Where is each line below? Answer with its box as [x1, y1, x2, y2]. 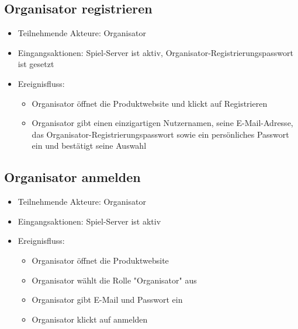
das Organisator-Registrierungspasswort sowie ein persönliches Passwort [32, 128, 289, 140]
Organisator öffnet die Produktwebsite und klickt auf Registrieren [32, 97, 268, 109]
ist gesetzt [18, 58, 54, 70]
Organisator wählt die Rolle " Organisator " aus [32, 274, 197, 286]
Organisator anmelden [4, 168, 141, 186]
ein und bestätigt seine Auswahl [32, 139, 147, 152]
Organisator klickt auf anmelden [32, 313, 148, 325]
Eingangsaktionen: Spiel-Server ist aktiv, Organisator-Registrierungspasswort [18, 46, 293, 58]
